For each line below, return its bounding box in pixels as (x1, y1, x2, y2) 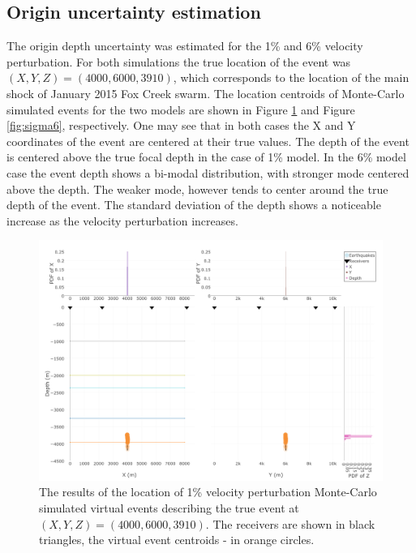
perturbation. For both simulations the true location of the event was (6, 53, 351, 70)
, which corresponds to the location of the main (173, 69, 410, 86)
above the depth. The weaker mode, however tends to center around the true (6, 180, 388, 197)
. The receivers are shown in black (205, 515, 375, 532)
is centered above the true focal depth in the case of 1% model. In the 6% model (6, 148, 406, 165)
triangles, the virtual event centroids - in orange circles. (39, 531, 315, 548)
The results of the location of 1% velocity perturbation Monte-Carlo (39, 483, 377, 500)
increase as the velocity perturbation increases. (6, 212, 238, 229)
